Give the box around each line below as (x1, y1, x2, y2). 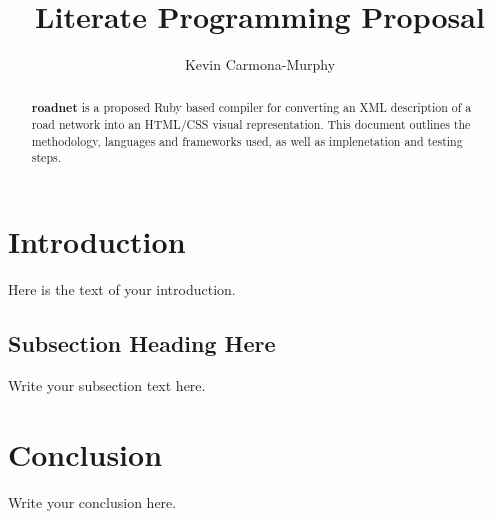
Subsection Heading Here (8, 328, 276, 359)
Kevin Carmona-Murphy (184, 54, 336, 75)
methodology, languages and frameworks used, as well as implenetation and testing (31, 132, 463, 149)
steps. (31, 149, 61, 166)
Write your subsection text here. (8, 374, 206, 395)
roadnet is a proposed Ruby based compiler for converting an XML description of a (31, 98, 472, 116)
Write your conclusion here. (8, 491, 177, 512)
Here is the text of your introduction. (8, 279, 236, 300)
